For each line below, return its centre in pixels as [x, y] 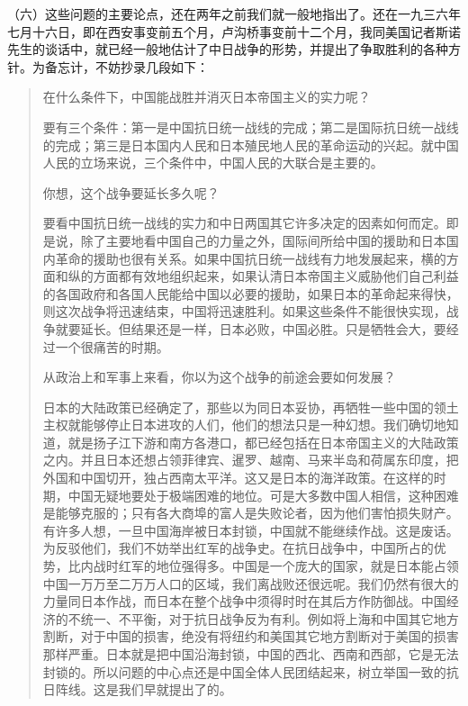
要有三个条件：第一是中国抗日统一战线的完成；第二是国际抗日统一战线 [251, 127]
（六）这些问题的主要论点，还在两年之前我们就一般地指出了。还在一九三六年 [234, 14]
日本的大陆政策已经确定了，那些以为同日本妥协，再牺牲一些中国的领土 [251, 407]
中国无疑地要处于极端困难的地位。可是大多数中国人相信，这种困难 [263, 495]
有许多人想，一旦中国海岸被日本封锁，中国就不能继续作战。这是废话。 [251, 530]
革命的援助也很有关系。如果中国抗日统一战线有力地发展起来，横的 [251, 258]
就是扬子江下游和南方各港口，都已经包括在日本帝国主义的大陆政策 [263, 442]
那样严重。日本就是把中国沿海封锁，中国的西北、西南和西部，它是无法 [251, 654]
